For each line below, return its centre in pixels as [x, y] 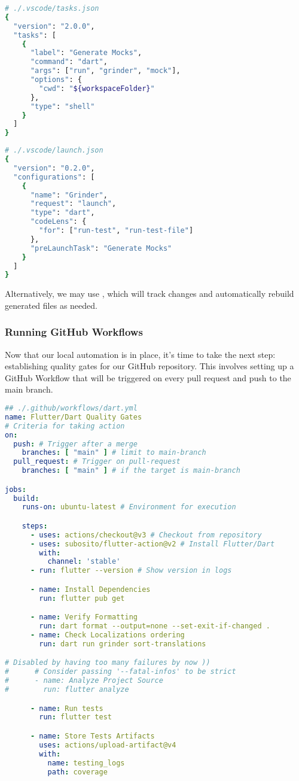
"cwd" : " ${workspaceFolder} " [97, 88]
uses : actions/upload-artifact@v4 [108, 745]
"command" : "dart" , [69, 62]
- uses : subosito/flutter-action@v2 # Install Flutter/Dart [152, 544]
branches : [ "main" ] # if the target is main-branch [131, 471]
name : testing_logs [86, 763]
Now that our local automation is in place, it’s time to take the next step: [140, 354]
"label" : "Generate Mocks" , [86, 53]
